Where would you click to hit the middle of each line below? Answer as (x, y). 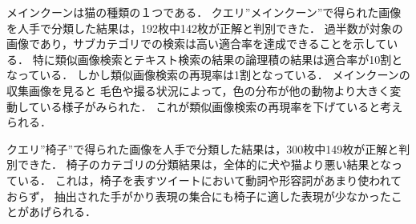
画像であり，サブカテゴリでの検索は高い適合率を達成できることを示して (197, 44)
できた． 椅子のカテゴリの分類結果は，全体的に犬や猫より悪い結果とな (204, 164)
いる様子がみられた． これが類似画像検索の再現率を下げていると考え (221, 106)
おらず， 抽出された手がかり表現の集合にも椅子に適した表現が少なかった (199, 196)
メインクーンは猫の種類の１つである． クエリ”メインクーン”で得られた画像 (204, 12)
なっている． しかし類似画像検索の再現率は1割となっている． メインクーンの (208, 75)
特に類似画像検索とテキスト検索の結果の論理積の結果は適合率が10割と (218, 59)
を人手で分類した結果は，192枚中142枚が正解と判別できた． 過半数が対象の (205, 28)
